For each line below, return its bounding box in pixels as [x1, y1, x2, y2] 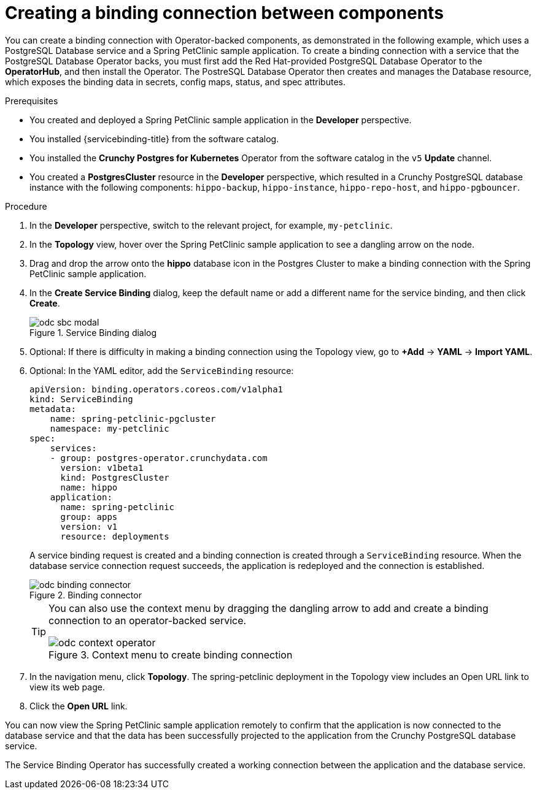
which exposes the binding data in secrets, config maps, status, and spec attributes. [5, 76, 346, 87]
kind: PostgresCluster [60, 472, 169, 483]
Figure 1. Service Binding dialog [29, 327, 157, 338]
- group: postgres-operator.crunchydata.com [50, 452, 268, 463]
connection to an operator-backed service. [48, 614, 247, 627]
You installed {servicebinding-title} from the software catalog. [29, 133, 279, 144]
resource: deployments [60, 531, 169, 541]
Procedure [5, 200, 47, 212]
